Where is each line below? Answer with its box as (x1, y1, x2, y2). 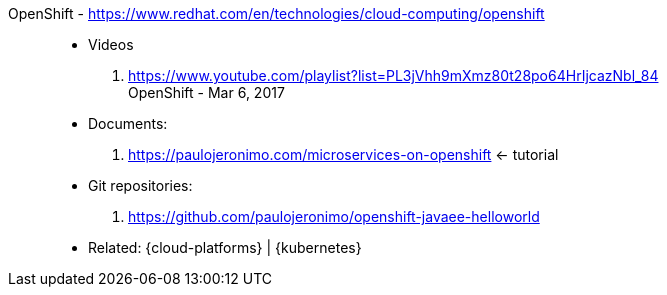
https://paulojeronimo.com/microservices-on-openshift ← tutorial (128, 146, 559, 163)
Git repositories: (88, 177, 193, 194)
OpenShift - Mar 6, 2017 (128, 84, 285, 101)
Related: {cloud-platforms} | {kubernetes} (88, 239, 362, 256)
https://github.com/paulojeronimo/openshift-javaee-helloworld (128, 208, 540, 225)
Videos (88, 36, 134, 53)
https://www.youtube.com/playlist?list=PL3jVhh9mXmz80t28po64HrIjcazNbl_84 (128, 67, 659, 84)
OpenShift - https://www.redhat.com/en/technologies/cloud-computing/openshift (8, 5, 545, 22)
